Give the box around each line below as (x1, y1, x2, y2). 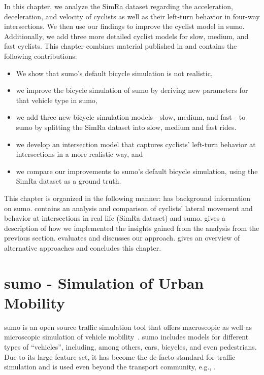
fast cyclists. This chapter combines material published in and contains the (4, 41, 237, 51)
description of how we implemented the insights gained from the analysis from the (4, 222, 259, 233)
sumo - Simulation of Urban (4, 272, 204, 293)
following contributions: (4, 50, 77, 61)
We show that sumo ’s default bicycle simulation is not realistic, (16, 67, 213, 78)
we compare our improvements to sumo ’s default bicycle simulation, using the (16, 165, 258, 176)
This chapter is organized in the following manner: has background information (4, 192, 251, 203)
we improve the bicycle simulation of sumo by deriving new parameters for (16, 85, 248, 95)
